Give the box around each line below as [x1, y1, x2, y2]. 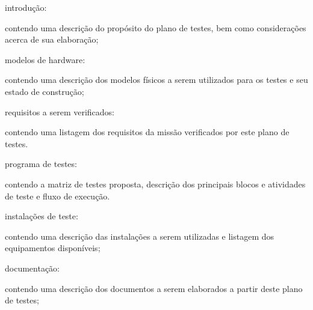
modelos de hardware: [5, 53, 85, 65]
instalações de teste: [5, 210, 78, 222]
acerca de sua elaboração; [5, 33, 99, 46]
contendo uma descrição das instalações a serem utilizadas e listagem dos [5, 229, 274, 242]
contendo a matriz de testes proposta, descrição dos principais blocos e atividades [5, 177, 306, 190]
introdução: [5, 1, 47, 13]
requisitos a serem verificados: [5, 105, 115, 118]
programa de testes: [5, 157, 77, 170]
